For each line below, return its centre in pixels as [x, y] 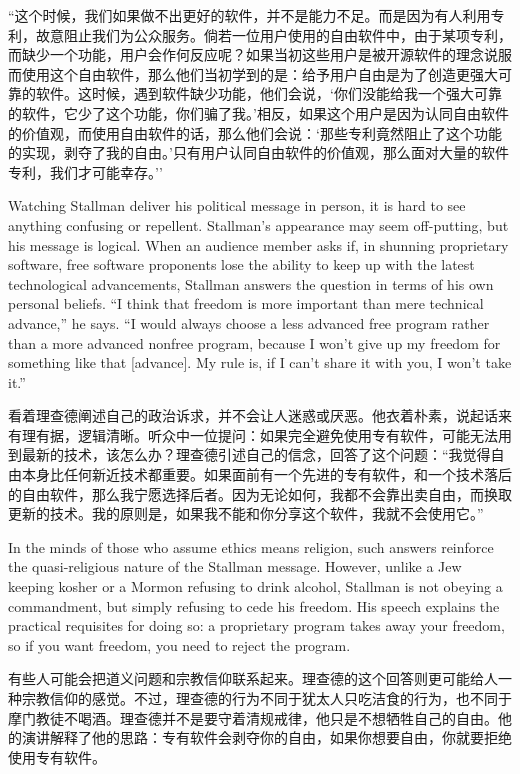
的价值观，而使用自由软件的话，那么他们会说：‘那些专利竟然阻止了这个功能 [255, 132]
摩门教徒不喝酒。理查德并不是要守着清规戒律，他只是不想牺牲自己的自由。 [253, 717]
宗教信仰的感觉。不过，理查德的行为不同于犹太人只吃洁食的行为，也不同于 [266, 698]
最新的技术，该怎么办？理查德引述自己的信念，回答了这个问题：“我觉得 [256, 454]
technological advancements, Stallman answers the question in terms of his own [251, 283]
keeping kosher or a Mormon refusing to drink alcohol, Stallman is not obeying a [255, 586]
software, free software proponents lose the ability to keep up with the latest [241, 264]
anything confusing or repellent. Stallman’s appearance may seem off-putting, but [258, 224]
